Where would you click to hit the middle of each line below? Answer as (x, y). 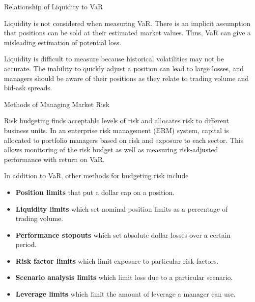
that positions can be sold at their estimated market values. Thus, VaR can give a (127, 33)
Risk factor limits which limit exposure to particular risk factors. (117, 261)
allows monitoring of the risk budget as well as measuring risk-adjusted (111, 150)
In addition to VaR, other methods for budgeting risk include (96, 176)
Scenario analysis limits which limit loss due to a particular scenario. (124, 277)
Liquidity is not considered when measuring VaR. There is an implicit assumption (127, 23)
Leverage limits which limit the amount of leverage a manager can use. (126, 294)
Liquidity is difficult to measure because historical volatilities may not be (114, 59)
